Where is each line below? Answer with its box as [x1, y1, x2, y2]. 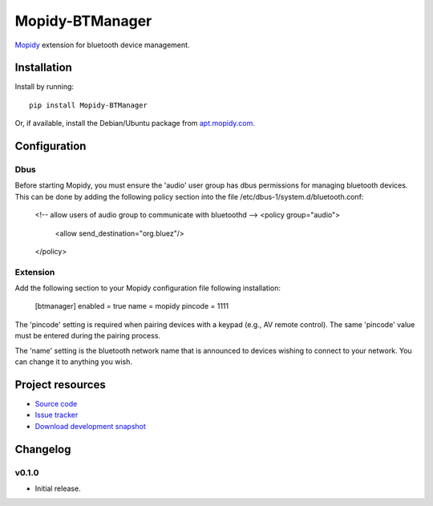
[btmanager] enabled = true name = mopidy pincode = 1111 [34, 302, 229, 311]
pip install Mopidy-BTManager [29, 100, 148, 110]
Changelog [14, 442, 71, 456]
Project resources [14, 378, 106, 391]
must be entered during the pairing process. [14, 331, 160, 341]
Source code [34, 399, 78, 408]
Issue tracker [34, 410, 79, 420]
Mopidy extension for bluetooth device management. [14, 40, 190, 50]
